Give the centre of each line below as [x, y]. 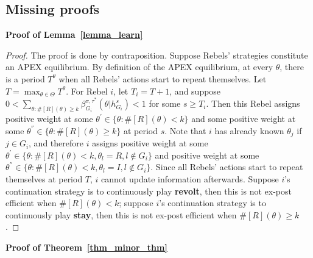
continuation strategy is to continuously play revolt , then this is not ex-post [149, 191]
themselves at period [44, 178]
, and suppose [195, 91]
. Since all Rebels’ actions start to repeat [227, 167]
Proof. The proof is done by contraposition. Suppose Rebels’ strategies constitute [157, 55]
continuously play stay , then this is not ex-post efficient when [121, 214]
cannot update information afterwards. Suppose [190, 178]
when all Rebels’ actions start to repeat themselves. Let [163, 78]
